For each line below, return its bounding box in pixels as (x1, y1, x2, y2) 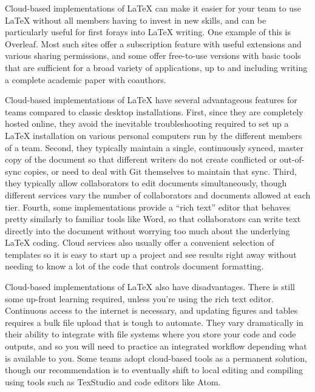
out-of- (279, 153, 305, 166)
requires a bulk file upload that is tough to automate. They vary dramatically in (5, 316, 303, 328)
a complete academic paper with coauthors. (5, 73, 166, 86)
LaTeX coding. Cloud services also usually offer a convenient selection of (5, 236, 274, 249)
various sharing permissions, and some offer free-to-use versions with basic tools (5, 49, 301, 62)
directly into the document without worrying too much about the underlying (5, 224, 290, 237)
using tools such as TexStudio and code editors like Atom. (5, 375, 221, 388)
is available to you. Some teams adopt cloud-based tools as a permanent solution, (5, 351, 307, 364)
